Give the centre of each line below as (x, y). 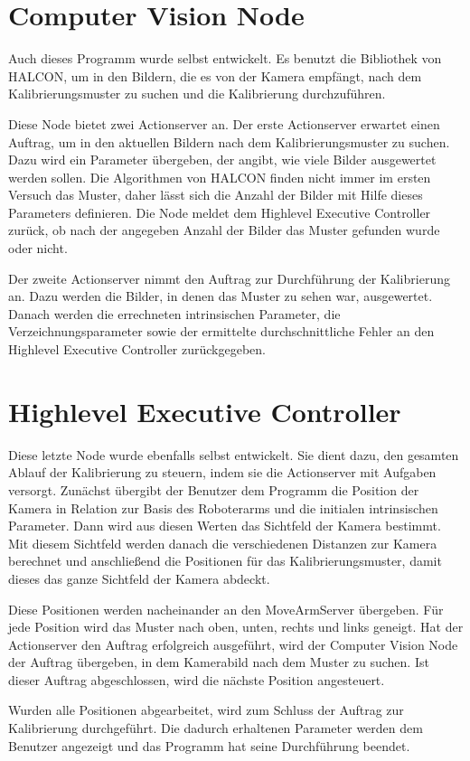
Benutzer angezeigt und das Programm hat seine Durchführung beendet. (209, 745)
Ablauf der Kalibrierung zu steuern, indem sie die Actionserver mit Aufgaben (222, 472)
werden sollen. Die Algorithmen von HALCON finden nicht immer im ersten (220, 177)
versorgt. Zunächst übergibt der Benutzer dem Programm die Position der (214, 489)
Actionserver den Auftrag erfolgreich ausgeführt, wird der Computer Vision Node (233, 644)
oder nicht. (38, 248)
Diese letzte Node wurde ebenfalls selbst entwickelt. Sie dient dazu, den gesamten (234, 454)
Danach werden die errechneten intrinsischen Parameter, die (174, 313)
